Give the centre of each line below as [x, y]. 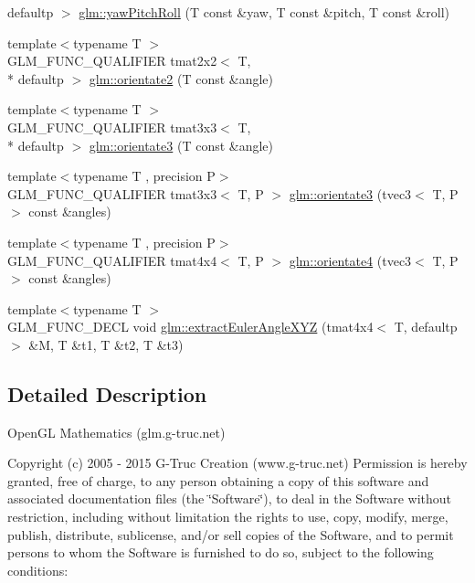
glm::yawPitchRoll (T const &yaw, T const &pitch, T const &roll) [264, 12]
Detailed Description [107, 393]
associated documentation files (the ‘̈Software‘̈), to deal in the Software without [230, 498]
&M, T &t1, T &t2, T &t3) [106, 344]
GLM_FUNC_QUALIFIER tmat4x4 [112, 260]
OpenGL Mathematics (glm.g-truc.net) [116, 432]
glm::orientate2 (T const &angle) [181, 78]
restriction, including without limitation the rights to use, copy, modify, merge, [228, 517]
